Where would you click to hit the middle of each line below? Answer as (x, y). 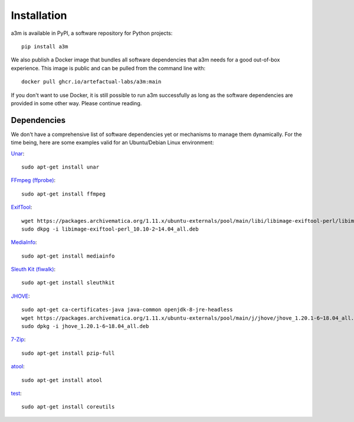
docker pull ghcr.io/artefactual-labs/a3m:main (91, 82)
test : (16, 393)
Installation (39, 15)
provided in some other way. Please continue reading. (76, 103)
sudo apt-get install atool (62, 380)
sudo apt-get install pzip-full (68, 353)
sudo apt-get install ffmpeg (63, 194)
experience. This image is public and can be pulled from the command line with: (108, 68)
